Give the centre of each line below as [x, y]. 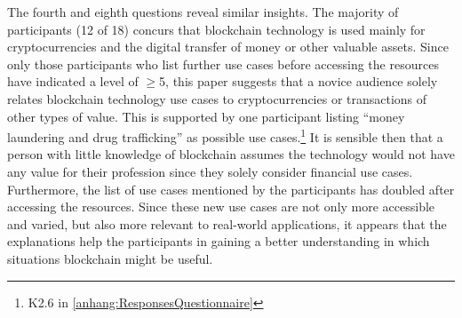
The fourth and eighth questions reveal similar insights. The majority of [203, 12]
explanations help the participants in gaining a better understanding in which [219, 241]
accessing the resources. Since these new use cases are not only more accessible [221, 207]
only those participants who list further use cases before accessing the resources [223, 64]
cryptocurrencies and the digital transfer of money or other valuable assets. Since [228, 47]
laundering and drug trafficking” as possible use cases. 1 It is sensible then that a [225, 135]
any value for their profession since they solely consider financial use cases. [210, 171]
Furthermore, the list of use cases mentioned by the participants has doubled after [231, 189]
